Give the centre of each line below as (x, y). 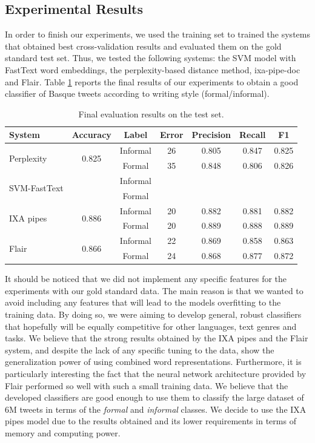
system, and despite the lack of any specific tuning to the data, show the (140, 349)
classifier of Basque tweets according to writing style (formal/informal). (137, 94)
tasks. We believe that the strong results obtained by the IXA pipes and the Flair (157, 338)
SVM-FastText (36, 188)
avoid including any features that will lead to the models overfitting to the (143, 302)
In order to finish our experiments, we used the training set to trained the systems (157, 34)
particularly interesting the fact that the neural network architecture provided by (156, 373)
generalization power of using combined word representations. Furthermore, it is (153, 362)
